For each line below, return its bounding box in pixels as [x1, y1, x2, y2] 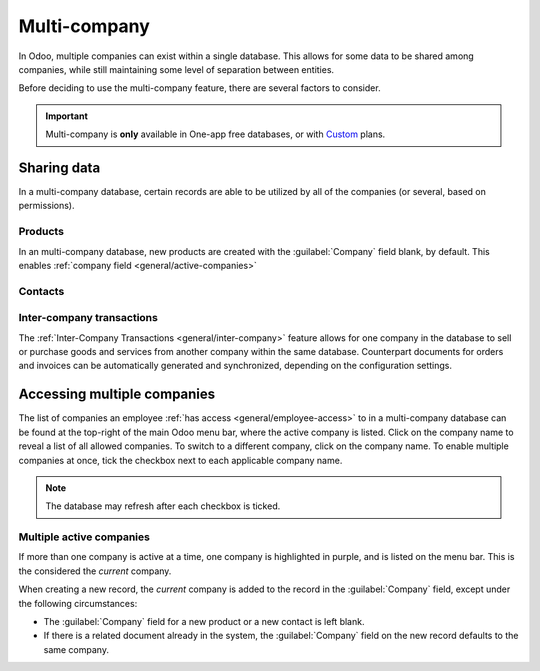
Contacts [18, 284, 65, 298]
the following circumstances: [18, 597, 138, 609]
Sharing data [18, 159, 101, 176]
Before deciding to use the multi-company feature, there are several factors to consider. [18, 82, 381, 94]
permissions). [18, 200, 75, 212]
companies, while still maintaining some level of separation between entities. [18, 63, 335, 75]
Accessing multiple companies [18, 386, 216, 403]
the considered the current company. [18, 565, 172, 577]
